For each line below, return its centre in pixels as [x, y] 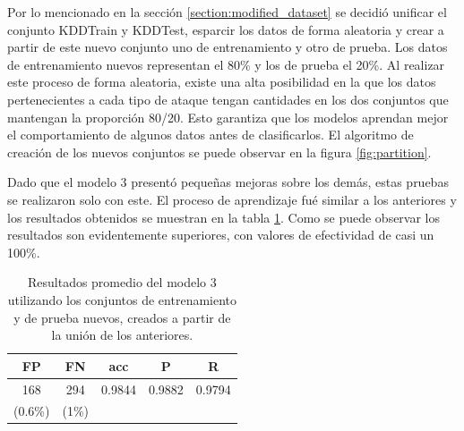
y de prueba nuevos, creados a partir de [122, 317]
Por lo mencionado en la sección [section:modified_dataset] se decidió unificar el [227, 12]
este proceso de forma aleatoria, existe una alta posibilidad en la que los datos [222, 82]
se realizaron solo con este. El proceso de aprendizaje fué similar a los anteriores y [232, 199]
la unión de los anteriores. [122, 335]
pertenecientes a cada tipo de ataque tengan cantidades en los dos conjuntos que [228, 99]
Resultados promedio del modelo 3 [122, 282]
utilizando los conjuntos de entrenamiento [122, 299]
